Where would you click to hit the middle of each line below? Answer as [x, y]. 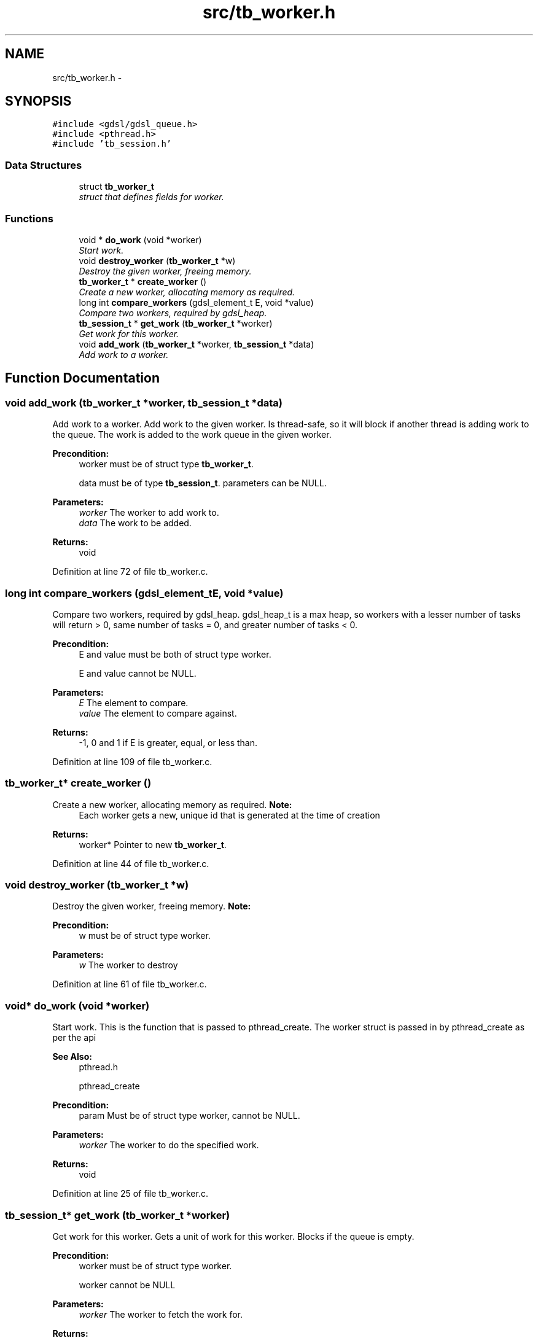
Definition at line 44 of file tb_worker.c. [131, 863]
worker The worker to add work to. [149, 513]
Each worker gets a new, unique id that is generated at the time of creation [229, 815]
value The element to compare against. [158, 713]
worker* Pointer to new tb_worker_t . [153, 844]
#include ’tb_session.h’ [112, 144]
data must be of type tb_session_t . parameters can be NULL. [203, 483]
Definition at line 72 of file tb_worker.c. [130, 572]
